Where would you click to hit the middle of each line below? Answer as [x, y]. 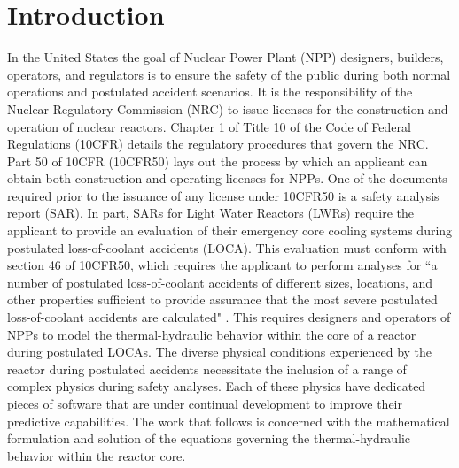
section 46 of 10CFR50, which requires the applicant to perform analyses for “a [222, 265]
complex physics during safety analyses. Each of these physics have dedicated [217, 386]
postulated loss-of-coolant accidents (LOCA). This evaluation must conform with [227, 247]
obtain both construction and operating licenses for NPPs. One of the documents [227, 178]
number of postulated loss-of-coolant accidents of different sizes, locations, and [220, 282]
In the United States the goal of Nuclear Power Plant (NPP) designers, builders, [226, 57]
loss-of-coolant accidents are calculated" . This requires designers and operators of [229, 317]
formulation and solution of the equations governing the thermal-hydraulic [209, 438]
